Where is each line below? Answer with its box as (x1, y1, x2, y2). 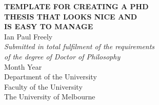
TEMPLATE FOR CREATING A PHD (4, 1, 149, 11)
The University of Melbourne (4, 91, 95, 102)
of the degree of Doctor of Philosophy (4, 51, 121, 61)
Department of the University (4, 71, 97, 82)
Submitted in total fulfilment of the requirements (4, 41, 155, 52)
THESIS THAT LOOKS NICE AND (4, 11, 137, 22)
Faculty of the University (4, 81, 83, 92)
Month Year (4, 61, 42, 72)
